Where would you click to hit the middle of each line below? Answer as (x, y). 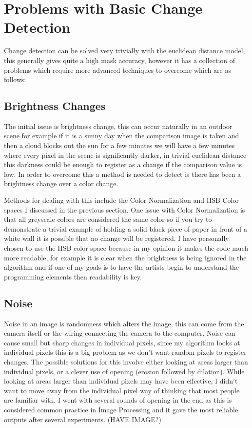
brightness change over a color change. (61, 183)
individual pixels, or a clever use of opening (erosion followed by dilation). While (124, 371)
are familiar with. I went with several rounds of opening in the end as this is (118, 400)
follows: (15, 79)
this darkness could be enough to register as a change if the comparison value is (123, 164)
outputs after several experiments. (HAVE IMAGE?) (83, 419)
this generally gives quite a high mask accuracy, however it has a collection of (120, 60)
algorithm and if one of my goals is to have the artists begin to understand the (121, 267)
